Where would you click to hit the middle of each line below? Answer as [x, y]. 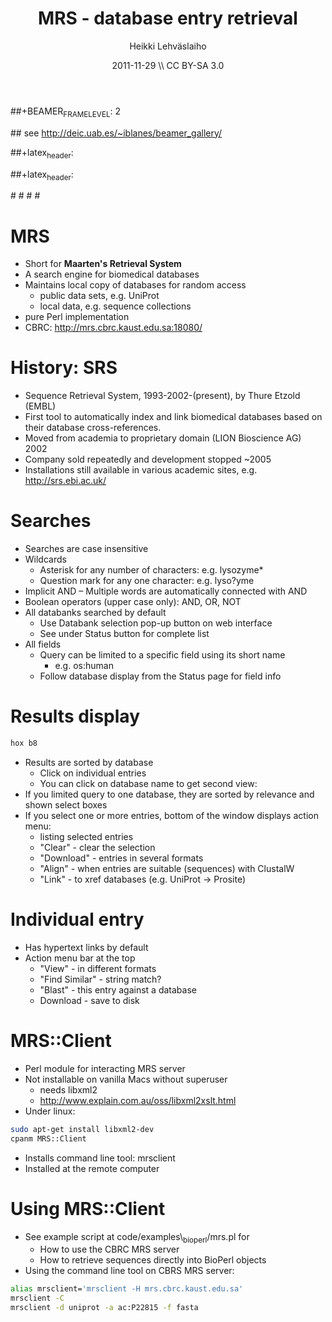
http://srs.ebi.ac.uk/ [65, 481]
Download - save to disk [89, 1000]
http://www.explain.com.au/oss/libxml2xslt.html [138, 1100]
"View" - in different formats [98, 968]
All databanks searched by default [95, 613]
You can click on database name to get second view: [148, 783]
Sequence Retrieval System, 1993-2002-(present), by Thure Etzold [162, 396]
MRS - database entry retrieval [168, 18]
